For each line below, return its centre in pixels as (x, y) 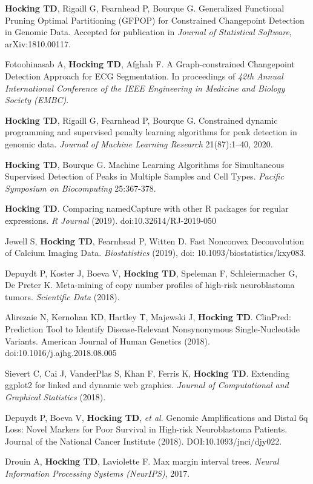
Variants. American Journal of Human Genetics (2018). (107, 341)
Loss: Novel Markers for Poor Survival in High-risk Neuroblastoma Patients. (146, 429)
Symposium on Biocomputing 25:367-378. (81, 188)
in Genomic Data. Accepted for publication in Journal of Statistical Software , (148, 32)
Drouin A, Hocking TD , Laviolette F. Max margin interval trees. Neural (142, 461)
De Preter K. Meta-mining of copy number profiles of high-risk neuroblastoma (150, 285)
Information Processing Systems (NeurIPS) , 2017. (97, 473)
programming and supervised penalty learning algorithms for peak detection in (151, 132)
